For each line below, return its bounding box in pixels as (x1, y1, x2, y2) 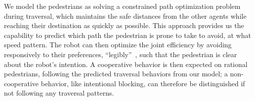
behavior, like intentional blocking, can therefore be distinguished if (41, 78, 245, 88)
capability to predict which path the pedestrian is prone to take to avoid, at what (4, 30, 252, 40)
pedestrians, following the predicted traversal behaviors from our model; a (4, 68, 228, 79)
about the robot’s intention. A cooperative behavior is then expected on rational (4, 59, 248, 69)
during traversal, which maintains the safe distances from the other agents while (4, 10, 247, 21)
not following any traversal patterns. (4, 88, 114, 98)
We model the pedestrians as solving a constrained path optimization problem (4, 1, 241, 11)
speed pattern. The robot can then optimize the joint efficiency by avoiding (4, 39, 232, 50)
